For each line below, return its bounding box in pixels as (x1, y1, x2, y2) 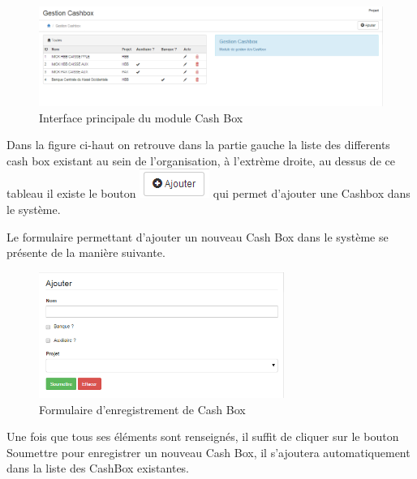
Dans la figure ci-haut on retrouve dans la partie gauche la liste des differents (6, 136, 390, 153)
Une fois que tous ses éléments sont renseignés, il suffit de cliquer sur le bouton (6, 428, 399, 445)
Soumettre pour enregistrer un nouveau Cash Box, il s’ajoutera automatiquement (6, 443, 411, 460)
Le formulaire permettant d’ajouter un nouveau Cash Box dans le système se (6, 228, 389, 245)
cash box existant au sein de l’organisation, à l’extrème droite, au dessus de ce (6, 152, 395, 169)
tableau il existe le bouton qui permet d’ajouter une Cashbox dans (6, 185, 411, 202)
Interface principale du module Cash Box (39, 109, 243, 126)
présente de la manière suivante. (6, 244, 166, 261)
